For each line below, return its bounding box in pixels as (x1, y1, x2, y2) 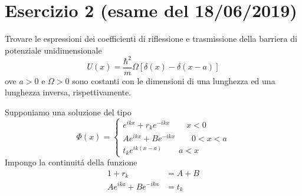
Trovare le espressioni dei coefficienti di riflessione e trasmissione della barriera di (5, 32, 297, 45)
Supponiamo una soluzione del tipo (5, 106, 132, 118)
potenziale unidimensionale (5, 44, 102, 56)
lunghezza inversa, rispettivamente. (5, 86, 132, 98)
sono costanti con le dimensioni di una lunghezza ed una (72, 74, 275, 87)
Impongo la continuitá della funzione (5, 156, 137, 168)
